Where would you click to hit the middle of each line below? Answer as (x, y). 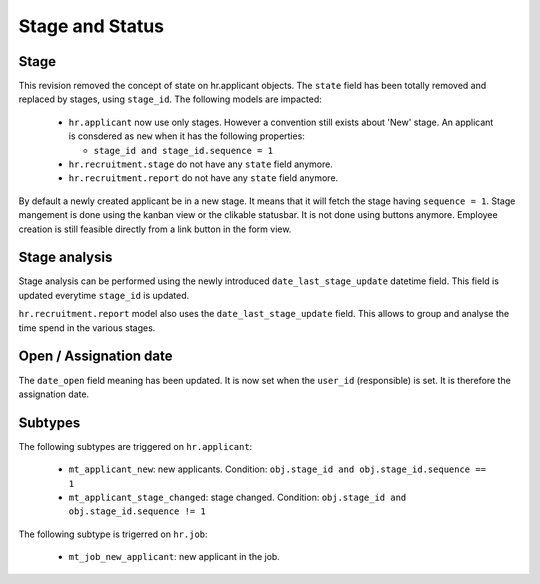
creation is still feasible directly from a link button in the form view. (155, 229)
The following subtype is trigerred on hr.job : (113, 534)
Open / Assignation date (96, 356)
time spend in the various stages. (87, 327)
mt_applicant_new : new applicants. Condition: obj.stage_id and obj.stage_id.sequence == (277, 469)
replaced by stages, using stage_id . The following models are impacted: (170, 99)
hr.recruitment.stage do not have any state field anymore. (201, 164)
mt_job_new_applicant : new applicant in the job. (174, 557)
